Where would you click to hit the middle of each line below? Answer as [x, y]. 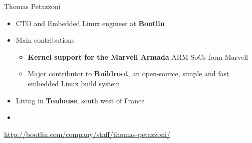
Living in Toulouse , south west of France [80, 100]
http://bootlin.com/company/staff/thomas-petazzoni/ [87, 134]
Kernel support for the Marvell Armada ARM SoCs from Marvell [138, 56]
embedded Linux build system [74, 83]
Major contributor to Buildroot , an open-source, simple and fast [129, 74]
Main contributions [45, 40]
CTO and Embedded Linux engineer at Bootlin [90, 23]
